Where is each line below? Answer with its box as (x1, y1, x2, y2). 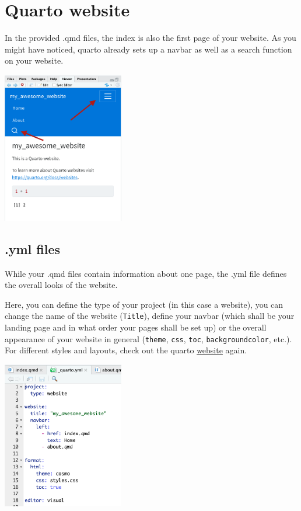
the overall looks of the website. (5, 279, 118, 291)
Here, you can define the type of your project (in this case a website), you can (5, 298, 283, 310)
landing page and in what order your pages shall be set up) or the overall (5, 321, 267, 333)
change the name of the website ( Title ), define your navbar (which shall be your (5, 310, 295, 322)
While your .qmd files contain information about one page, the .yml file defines (5, 267, 287, 279)
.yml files (5, 239, 61, 258)
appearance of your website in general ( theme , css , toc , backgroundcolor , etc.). (5, 332, 292, 345)
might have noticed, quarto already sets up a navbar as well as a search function (5, 43, 292, 55)
